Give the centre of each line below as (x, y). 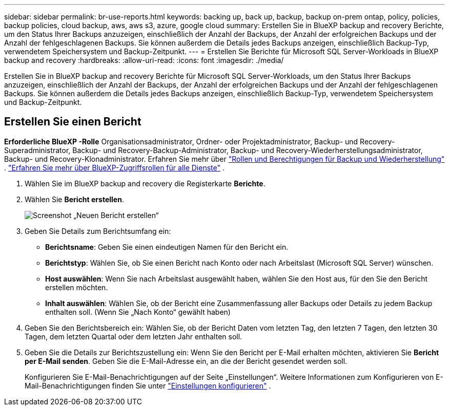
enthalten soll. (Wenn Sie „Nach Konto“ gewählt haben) (138, 312)
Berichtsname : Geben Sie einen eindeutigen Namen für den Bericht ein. (167, 247)
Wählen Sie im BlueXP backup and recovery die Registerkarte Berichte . (145, 183)
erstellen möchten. (77, 287)
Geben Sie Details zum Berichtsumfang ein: (98, 231)
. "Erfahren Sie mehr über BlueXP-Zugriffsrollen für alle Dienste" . (114, 167)
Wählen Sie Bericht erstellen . (74, 199)
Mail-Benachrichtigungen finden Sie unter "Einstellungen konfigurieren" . (148, 385)
